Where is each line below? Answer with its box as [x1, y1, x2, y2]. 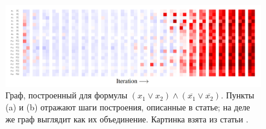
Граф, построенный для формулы [5, 89, 128, 101]
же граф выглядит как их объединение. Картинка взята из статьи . [5, 112, 249, 125]
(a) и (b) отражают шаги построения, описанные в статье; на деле [5, 100, 250, 113]
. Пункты [221, 89, 255, 101]
